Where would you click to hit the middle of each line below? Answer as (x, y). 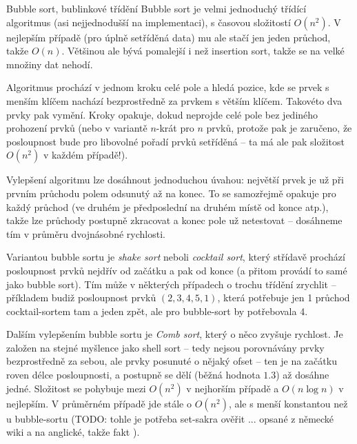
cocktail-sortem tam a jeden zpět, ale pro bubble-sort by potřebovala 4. (157, 311)
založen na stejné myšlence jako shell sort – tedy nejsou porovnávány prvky (165, 347)
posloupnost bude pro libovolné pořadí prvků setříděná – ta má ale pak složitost (175, 141)
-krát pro (175, 128)
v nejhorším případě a (233, 388)
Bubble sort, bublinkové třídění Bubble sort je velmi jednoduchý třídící (156, 8)
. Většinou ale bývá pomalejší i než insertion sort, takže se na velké (203, 51)
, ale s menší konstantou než (288, 403)
